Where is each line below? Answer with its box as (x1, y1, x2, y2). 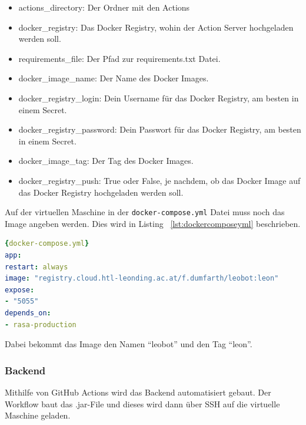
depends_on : (5, 308, 51, 317)
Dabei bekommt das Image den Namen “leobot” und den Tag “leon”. (5, 338, 252, 350)
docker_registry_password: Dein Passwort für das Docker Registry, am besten (18, 123, 301, 136)
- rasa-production (5, 320, 76, 329)
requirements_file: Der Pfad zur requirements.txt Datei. (18, 52, 221, 64)
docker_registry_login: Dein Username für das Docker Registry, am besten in (18, 91, 299, 104)
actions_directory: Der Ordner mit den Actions (18, 1, 190, 13)
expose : (5, 285, 35, 294)
